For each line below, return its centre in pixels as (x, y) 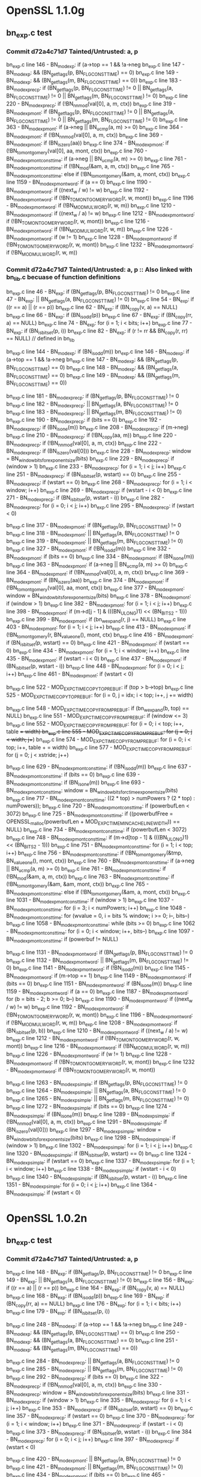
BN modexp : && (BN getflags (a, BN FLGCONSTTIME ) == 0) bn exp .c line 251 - (92, 1341)
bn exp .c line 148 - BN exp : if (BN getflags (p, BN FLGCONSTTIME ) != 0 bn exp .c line (99, 1273)
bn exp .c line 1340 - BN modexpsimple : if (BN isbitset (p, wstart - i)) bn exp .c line (97, 1178)
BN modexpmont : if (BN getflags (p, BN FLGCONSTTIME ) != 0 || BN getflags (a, (90, 112)
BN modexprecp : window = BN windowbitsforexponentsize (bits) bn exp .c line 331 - (98, 1393)
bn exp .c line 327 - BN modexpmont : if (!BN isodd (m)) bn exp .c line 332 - (88, 549)
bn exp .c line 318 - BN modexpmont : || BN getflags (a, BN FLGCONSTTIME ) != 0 (93, 534)
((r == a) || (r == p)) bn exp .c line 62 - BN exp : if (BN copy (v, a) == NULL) (92, 308)
